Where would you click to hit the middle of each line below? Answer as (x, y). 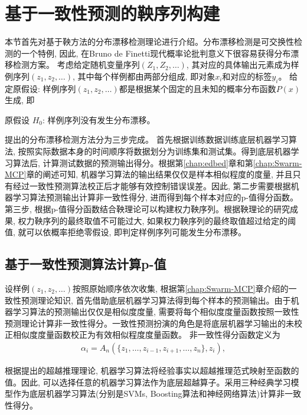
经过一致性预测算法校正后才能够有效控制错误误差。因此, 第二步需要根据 (152, 185)
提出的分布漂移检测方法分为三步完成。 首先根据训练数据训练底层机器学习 (147, 139)
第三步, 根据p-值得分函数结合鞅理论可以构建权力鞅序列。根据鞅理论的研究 (147, 209)
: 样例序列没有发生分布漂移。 (99, 119)
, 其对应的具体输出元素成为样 (243, 65)
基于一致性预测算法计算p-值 (86, 264)
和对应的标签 (247, 76)
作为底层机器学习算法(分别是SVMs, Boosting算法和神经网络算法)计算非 (149, 393)
